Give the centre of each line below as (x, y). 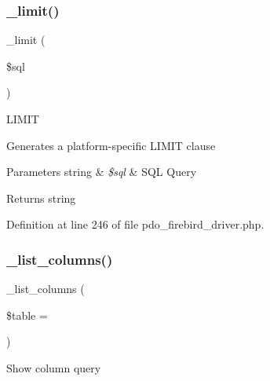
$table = (27, 315)
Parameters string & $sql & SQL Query (102, 172)
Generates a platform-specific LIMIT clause (111, 145)
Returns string (41, 198)
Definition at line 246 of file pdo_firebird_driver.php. (135, 224)
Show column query (54, 367)
